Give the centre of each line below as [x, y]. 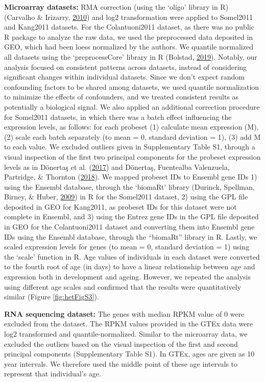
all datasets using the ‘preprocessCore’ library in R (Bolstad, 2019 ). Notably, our [131, 56]
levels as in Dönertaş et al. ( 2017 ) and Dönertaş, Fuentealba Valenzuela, [117, 167]
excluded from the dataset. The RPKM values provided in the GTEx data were [129, 324]
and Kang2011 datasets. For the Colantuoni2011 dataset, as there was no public [129, 27]
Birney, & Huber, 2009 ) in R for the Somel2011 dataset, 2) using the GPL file [126, 197]
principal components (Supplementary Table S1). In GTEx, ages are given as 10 [129, 354]
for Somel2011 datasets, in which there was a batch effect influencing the [118, 117]
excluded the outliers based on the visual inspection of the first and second [121, 343]
